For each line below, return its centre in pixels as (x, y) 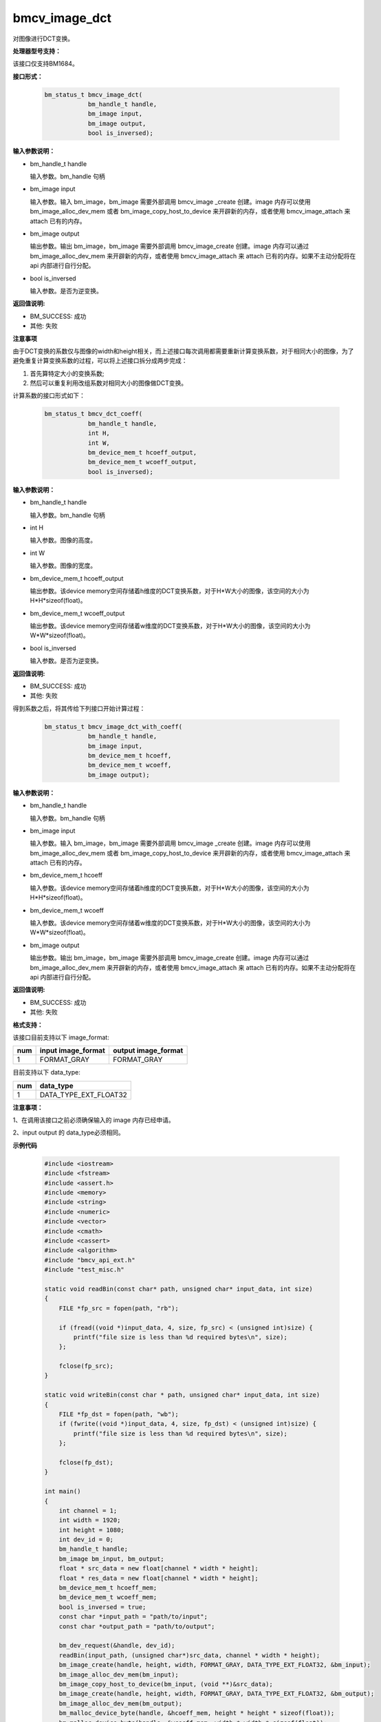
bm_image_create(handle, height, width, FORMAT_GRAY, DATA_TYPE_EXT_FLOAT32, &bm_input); (215, 1665)
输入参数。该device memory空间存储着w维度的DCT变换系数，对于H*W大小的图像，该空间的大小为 (170, 923)
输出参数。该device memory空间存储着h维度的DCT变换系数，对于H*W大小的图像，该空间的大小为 (170, 591)
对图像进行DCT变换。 (43, 39)
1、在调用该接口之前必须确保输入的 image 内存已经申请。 (94, 1120)
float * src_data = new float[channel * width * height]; (159, 1568)
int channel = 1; (88, 1511)
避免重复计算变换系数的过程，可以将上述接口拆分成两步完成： (100, 361)
